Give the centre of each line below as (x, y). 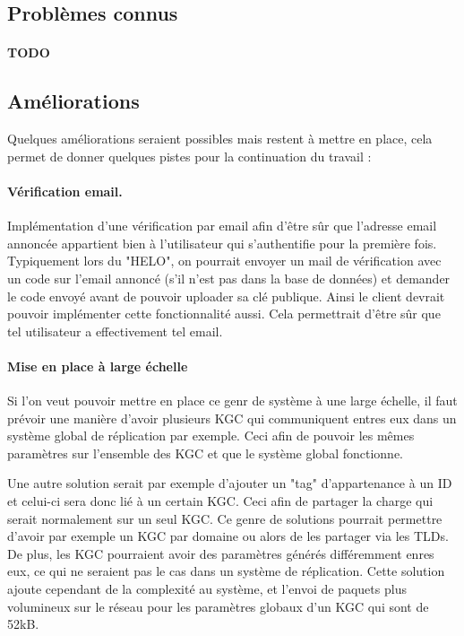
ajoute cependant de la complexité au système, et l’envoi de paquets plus (207, 589)
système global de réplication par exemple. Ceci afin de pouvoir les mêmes (211, 436)
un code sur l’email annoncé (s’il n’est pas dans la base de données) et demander (229, 278)
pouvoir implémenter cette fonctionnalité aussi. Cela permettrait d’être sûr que (224, 314)
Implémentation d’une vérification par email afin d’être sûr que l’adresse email (222, 226)
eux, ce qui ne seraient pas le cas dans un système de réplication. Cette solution (226, 571)
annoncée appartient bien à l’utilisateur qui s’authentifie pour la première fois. (222, 243)
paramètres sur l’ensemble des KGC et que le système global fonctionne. (206, 453)
